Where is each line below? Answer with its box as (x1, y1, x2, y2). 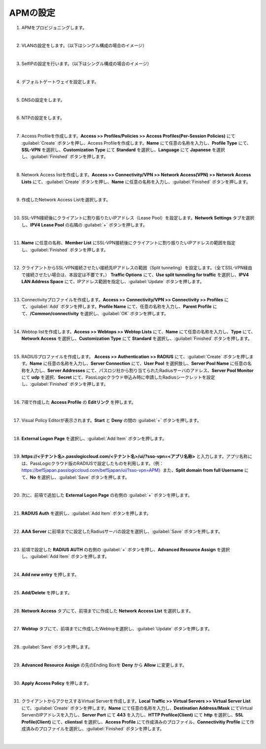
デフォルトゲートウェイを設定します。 (21, 79, 99, 85)
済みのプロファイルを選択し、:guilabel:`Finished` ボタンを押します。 (25, 725, 165, 731)
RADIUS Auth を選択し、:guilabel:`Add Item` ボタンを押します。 (21, 510, 151, 517)
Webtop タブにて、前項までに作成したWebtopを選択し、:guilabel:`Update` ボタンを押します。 (21, 626, 213, 632)
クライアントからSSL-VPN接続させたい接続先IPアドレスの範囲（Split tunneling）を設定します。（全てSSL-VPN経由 (21, 265, 252, 271)
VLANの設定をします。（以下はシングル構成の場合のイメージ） (21, 42, 147, 49)
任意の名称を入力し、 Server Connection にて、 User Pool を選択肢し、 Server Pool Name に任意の (47, 360, 248, 366)
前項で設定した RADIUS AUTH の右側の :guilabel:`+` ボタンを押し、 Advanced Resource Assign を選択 (21, 547, 230, 553)
